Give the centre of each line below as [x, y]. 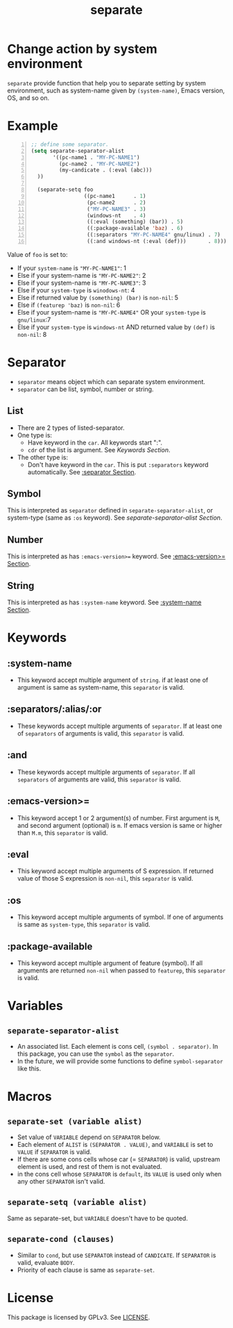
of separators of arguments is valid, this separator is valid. [101, 733]
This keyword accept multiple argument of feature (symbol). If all [110, 963]
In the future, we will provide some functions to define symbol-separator [120, 1061]
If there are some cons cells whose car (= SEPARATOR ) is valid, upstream [119, 1159]
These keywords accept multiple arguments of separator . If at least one [120, 726]
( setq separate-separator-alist [78, 151]
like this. [29, 1068]
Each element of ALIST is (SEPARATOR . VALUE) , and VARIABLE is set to [115, 1144]
